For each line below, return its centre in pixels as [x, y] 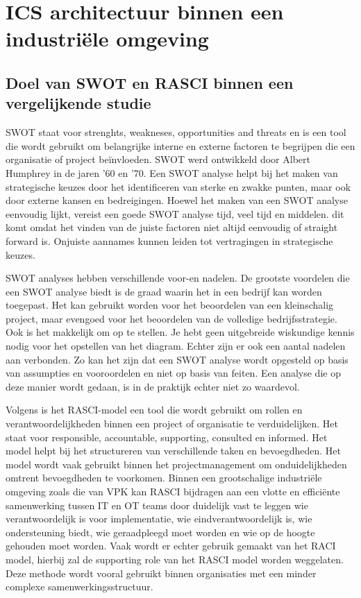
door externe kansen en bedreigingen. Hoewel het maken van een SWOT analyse [177, 200]
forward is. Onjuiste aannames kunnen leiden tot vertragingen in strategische [169, 240]
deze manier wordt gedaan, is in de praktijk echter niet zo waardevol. [153, 386]
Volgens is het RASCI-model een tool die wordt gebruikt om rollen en [154, 410]
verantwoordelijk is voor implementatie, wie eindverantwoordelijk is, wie [159, 519]
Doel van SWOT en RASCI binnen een [150, 82]
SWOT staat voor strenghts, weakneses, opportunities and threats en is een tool [176, 132]
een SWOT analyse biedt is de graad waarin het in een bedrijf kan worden [164, 291]
